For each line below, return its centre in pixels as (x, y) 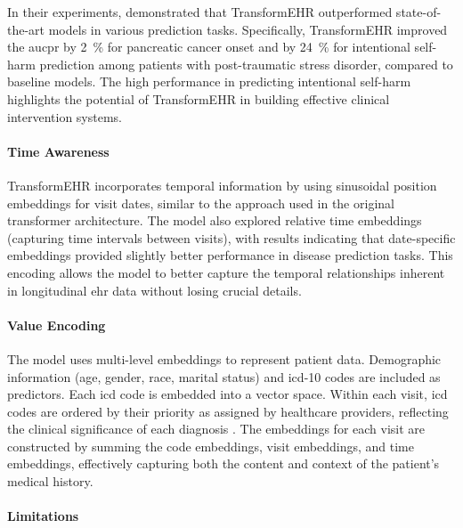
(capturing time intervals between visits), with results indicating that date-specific (231, 237)
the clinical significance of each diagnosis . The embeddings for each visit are (216, 429)
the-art (26, 29)
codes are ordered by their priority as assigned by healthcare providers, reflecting (228, 411)
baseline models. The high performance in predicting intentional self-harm (209, 81)
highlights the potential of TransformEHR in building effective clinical (199, 98)
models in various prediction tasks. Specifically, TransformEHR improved (248, 29)
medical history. (50, 481)
